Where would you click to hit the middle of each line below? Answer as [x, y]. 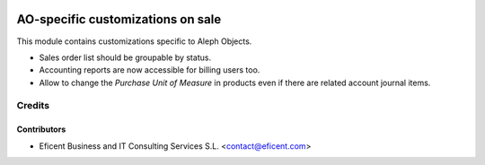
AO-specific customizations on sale [119, 19]
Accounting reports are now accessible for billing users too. [150, 70]
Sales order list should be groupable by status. [125, 57]
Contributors [41, 129]
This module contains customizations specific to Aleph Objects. [134, 41]
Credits [33, 106]
